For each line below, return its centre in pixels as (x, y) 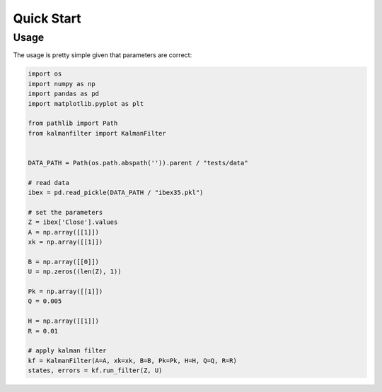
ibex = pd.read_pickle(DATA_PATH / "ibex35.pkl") (116, 193)
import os (45, 74)
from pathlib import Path (73, 123)
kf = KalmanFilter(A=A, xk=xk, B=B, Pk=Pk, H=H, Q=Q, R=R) (132, 361)
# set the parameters (65, 212)
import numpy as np (62, 84)
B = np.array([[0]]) (63, 262)
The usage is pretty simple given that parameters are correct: (103, 55)
